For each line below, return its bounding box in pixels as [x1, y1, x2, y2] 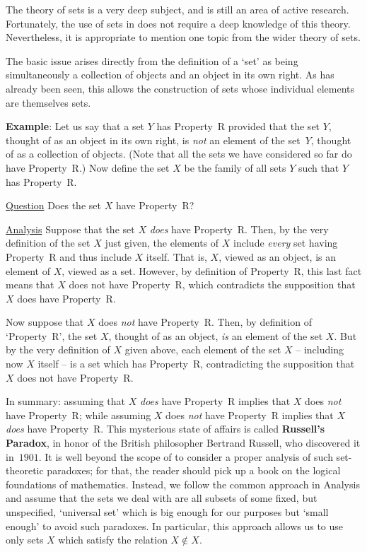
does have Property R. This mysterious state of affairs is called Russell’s [6, 421, 325, 436]
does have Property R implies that [139, 394, 291, 409]
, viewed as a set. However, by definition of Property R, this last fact [62, 263, 362, 278]
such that [298, 160, 339, 175]
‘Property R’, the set [6, 328, 98, 343]
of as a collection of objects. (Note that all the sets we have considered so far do [6, 146, 352, 161]
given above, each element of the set [124, 342, 281, 357]
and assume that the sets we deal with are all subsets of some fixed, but [6, 491, 318, 505]
